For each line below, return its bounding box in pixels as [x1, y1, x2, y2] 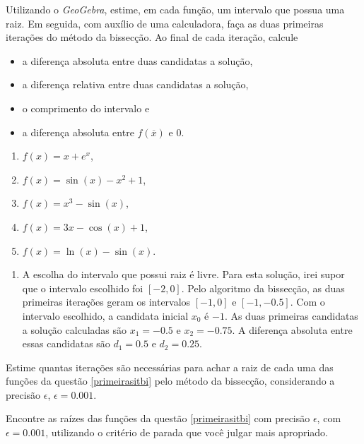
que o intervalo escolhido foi [22, 280, 143, 295]
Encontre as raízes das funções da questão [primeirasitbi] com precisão [6, 411, 310, 426]
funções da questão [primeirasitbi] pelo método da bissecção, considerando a [6, 373, 335, 388]
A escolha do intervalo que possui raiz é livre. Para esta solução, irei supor [22, 267, 345, 282]
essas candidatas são [22, 336, 110, 351]
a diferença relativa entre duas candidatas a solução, [22, 77, 249, 92]
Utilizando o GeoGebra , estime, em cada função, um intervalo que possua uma [6, 2, 345, 16]
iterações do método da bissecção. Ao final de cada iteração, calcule [6, 30, 298, 44]
